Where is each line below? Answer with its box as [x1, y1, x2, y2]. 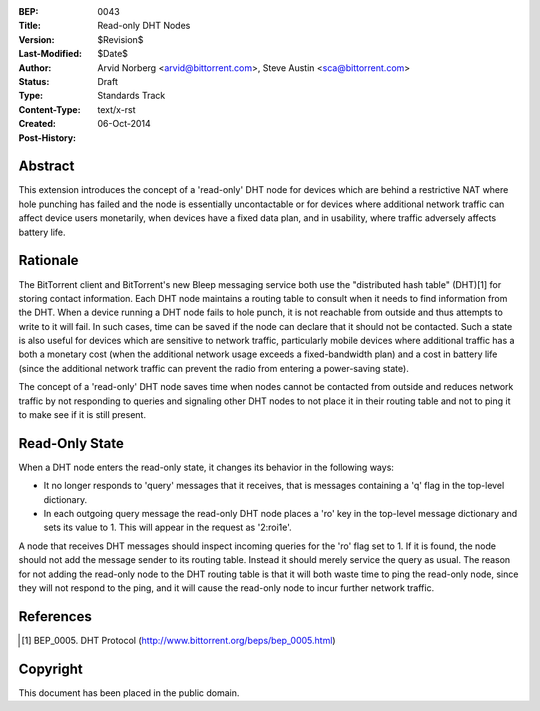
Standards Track [97, 90, 166, 102]
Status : [18, 75, 50, 87]
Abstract [18, 158, 75, 175]
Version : [18, 33, 55, 45]
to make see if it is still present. [18, 409, 147, 421]
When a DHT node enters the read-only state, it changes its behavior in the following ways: [18, 461, 395, 473]
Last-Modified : [18, 48, 82, 60]
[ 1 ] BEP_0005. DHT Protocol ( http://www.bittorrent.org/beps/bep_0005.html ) [21, 634, 336, 646]
